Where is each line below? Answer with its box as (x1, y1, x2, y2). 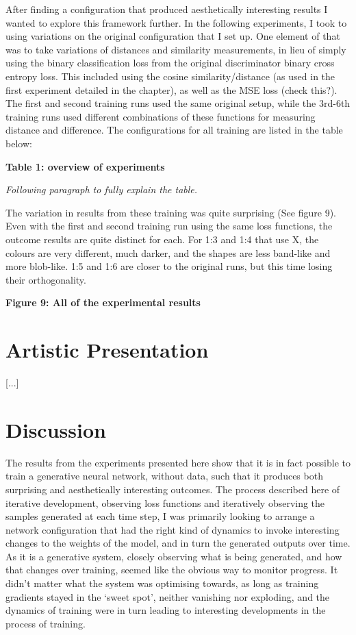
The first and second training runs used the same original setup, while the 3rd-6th (5, 96, 351, 110)
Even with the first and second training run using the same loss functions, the (5, 219, 333, 233)
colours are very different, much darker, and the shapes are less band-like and (5, 245, 331, 260)
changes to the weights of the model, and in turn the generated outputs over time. (5, 536, 351, 550)
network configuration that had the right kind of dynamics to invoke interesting (5, 522, 340, 536)
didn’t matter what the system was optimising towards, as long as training (5, 576, 319, 590)
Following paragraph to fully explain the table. (5, 182, 198, 197)
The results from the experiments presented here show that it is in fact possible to (5, 455, 351, 469)
